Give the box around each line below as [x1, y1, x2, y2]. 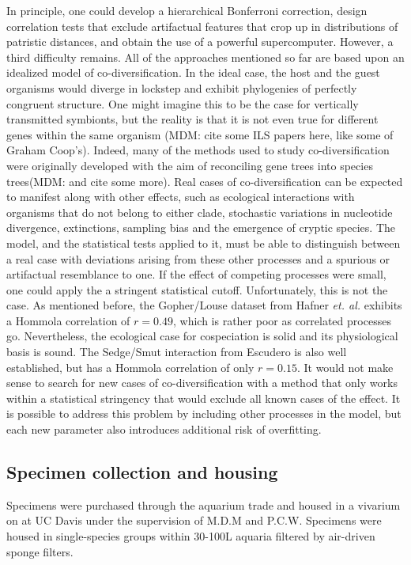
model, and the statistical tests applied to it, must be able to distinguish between [6, 234, 401, 251]
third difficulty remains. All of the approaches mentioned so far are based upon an [6, 48, 405, 65]
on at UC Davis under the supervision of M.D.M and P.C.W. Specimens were [6, 512, 382, 529]
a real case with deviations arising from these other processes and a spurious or [6, 250, 390, 267]
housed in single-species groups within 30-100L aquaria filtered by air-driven [6, 528, 375, 544]
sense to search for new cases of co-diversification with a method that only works [6, 374, 398, 391]
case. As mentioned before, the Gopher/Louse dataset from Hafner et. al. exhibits [6, 297, 402, 313]
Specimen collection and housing [6, 460, 278, 484]
